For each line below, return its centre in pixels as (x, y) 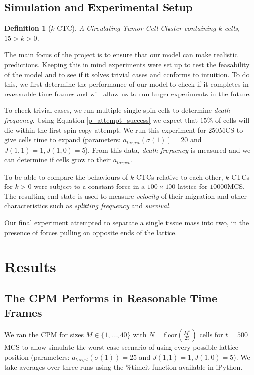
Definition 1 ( (28, 28)
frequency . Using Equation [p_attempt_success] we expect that (101, 120)
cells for (211, 334)
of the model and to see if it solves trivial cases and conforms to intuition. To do (127, 74)
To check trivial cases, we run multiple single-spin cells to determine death (117, 110)
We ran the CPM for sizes (44, 334)
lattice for (193, 186)
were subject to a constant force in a (89, 186)
